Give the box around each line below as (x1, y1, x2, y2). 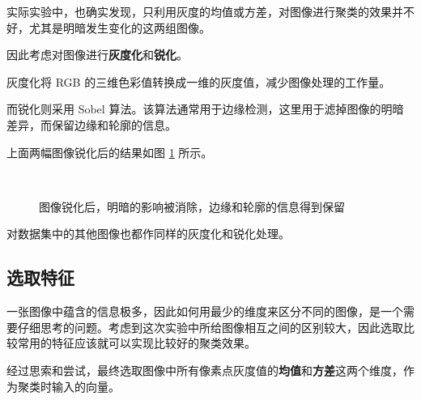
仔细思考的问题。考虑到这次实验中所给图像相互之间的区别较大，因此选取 (17, 318, 403, 335)
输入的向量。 (51, 377, 120, 394)
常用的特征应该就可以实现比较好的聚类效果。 (17, 334, 256, 351)
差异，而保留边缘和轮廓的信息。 (6, 116, 176, 133)
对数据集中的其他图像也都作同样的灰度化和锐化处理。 (6, 225, 290, 242)
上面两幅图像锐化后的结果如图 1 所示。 (6, 143, 213, 160)
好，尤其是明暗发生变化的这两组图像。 (6, 19, 210, 36)
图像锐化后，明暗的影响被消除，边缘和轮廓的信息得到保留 (39, 198, 345, 215)
